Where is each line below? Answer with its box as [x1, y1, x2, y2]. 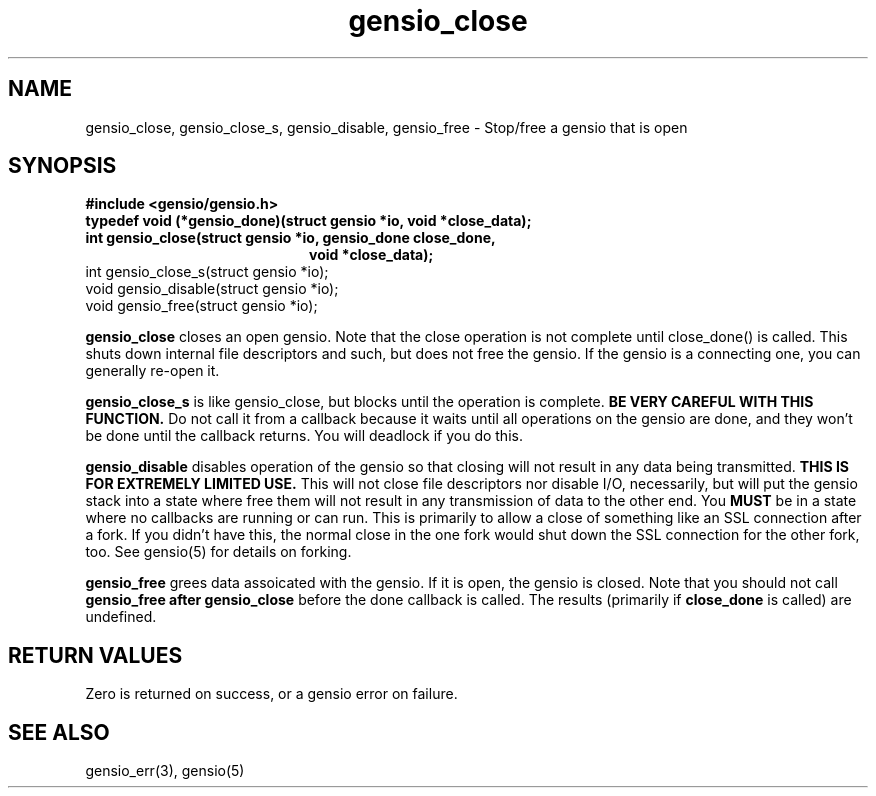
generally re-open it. [85, 362, 220, 380]
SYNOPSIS [8, 153, 117, 179]
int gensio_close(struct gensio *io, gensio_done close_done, [85, 229, 496, 247]
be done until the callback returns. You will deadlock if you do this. [85, 427, 523, 445]
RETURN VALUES [8, 642, 183, 668]
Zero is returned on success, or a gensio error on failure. [85, 685, 458, 703]
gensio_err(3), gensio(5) [85, 762, 245, 780]
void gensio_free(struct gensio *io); [85, 297, 318, 315]
